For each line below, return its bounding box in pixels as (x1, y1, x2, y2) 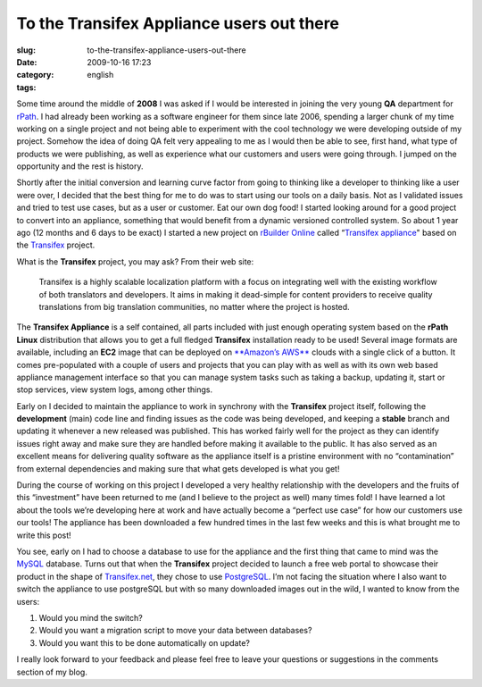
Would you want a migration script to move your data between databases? (38, 625, 312, 636)
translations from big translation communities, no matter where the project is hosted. (38, 301, 350, 312)
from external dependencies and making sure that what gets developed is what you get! (16, 463, 340, 473)
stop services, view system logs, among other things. (16, 384, 213, 395)
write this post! (16, 530, 71, 540)
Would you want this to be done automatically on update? (38, 637, 250, 648)
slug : (16, 45, 36, 55)
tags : (16, 81, 37, 93)
